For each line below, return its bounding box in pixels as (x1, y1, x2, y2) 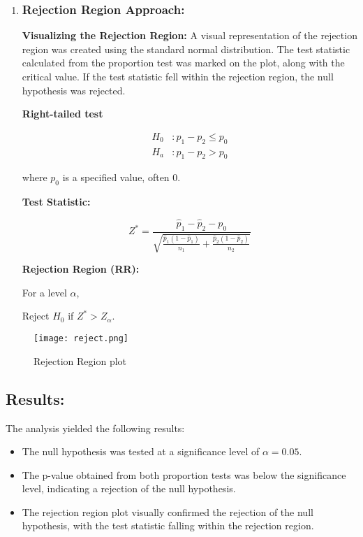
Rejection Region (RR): (22, 262, 140, 276)
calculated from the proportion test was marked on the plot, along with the (22, 55, 345, 70)
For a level (22, 285, 67, 299)
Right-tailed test (22, 106, 103, 121)
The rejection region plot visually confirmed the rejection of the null (22, 504, 313, 519)
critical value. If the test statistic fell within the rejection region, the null (22, 69, 334, 83)
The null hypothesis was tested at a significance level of (22, 444, 260, 459)
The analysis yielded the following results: (6, 420, 185, 435)
